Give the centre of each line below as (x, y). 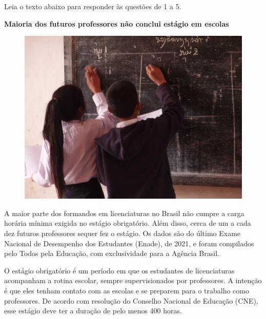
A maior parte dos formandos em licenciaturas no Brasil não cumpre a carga (124, 213)
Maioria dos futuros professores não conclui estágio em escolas (117, 23)
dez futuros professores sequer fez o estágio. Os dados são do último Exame (122, 233)
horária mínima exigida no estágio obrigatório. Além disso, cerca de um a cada (128, 223)
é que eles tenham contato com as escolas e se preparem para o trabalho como (127, 290)
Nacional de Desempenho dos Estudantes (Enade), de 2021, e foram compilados (129, 243)
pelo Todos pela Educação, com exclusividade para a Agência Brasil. (112, 253)
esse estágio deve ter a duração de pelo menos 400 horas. (93, 311)
